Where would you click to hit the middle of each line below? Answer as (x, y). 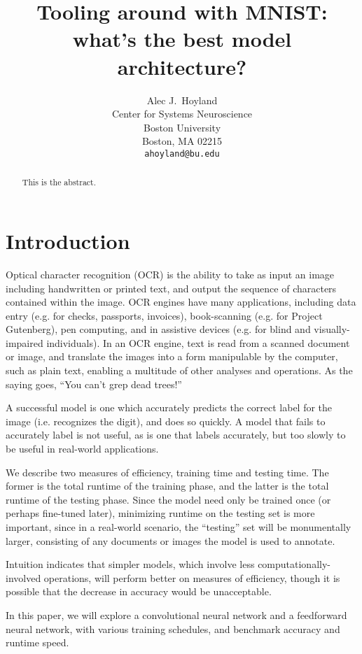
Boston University (182, 127)
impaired (25, 342)
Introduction (68, 240)
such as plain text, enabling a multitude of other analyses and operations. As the (179, 370)
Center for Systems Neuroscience (182, 114)
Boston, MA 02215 (182, 141)
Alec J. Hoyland (182, 100)
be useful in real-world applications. (82, 449)
